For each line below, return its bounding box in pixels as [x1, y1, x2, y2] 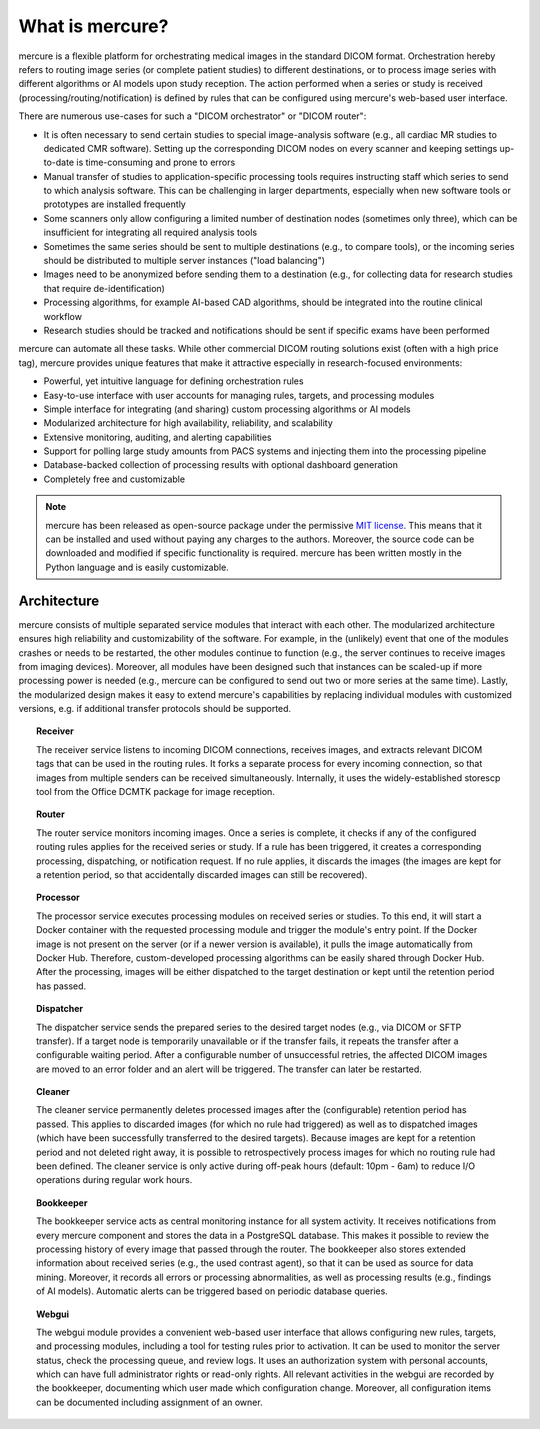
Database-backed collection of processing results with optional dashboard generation [43, 459, 399, 471]
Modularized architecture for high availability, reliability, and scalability [43, 417, 334, 429]
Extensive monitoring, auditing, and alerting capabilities [43, 431, 272, 443]
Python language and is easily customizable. [45, 561, 229, 573]
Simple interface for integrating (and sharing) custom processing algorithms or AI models [43, 403, 411, 415]
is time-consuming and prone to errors [76, 156, 236, 169]
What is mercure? [18, 15, 169, 37]
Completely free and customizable [43, 473, 185, 485]
